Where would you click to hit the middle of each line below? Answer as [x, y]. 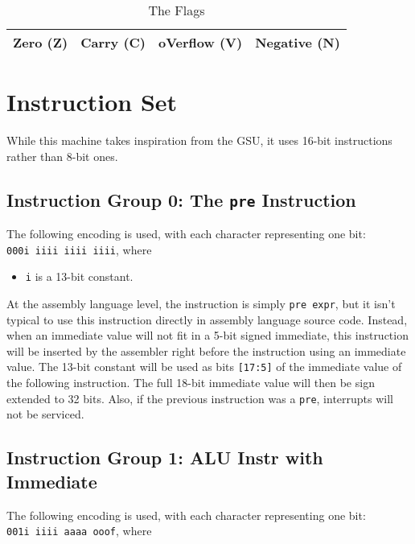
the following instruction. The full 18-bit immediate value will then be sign [191, 383]
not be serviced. [45, 414]
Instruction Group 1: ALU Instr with [165, 457]
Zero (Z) [41, 42]
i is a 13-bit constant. [79, 276]
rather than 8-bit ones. [62, 156]
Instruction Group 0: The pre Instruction [181, 199]
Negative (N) [298, 42]
